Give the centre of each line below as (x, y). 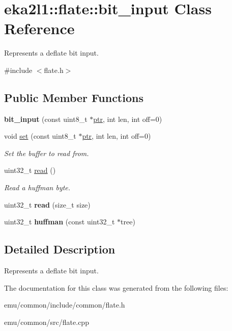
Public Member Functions (74, 97)
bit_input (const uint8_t (46, 119)
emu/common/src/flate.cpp (47, 322)
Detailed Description (60, 249)
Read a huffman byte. (37, 187)
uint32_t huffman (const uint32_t (60, 222)
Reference (39, 28)
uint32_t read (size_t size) (47, 204)
